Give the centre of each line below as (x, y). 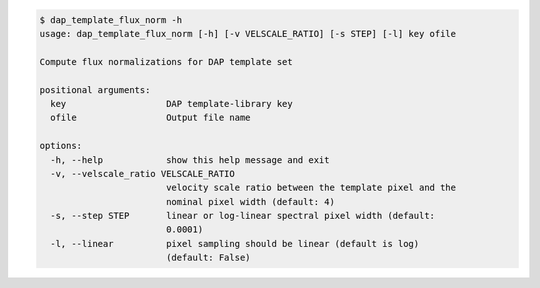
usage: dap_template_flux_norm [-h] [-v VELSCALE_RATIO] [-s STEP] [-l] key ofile (248, 33)
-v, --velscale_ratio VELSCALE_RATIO (142, 173)
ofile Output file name (150, 118)
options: (61, 146)
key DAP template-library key (172, 103)
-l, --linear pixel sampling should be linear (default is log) (235, 243)
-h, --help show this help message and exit (190, 159)
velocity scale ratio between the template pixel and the (311, 188)
